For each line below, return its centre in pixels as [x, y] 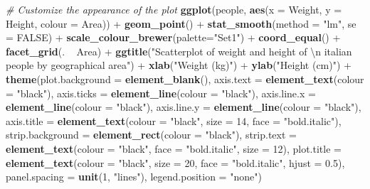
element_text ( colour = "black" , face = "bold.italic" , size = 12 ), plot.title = [174, 148]
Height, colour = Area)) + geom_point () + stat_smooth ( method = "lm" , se [181, 23]
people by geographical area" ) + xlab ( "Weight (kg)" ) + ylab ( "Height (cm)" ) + [179, 65]
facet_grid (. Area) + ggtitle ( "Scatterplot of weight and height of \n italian [179, 51]
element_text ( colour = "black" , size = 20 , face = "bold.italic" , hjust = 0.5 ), [175, 162]
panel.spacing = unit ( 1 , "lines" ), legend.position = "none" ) [134, 177]
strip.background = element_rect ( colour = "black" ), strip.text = [151, 135]
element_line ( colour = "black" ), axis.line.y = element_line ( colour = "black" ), [184, 107]
